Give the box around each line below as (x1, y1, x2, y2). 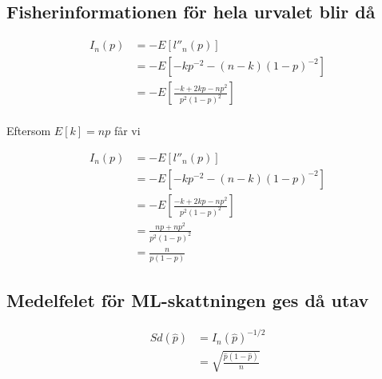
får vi (113, 122, 141, 139)
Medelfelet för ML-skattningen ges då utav (6, 288, 369, 313)
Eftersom (6, 122, 51, 139)
